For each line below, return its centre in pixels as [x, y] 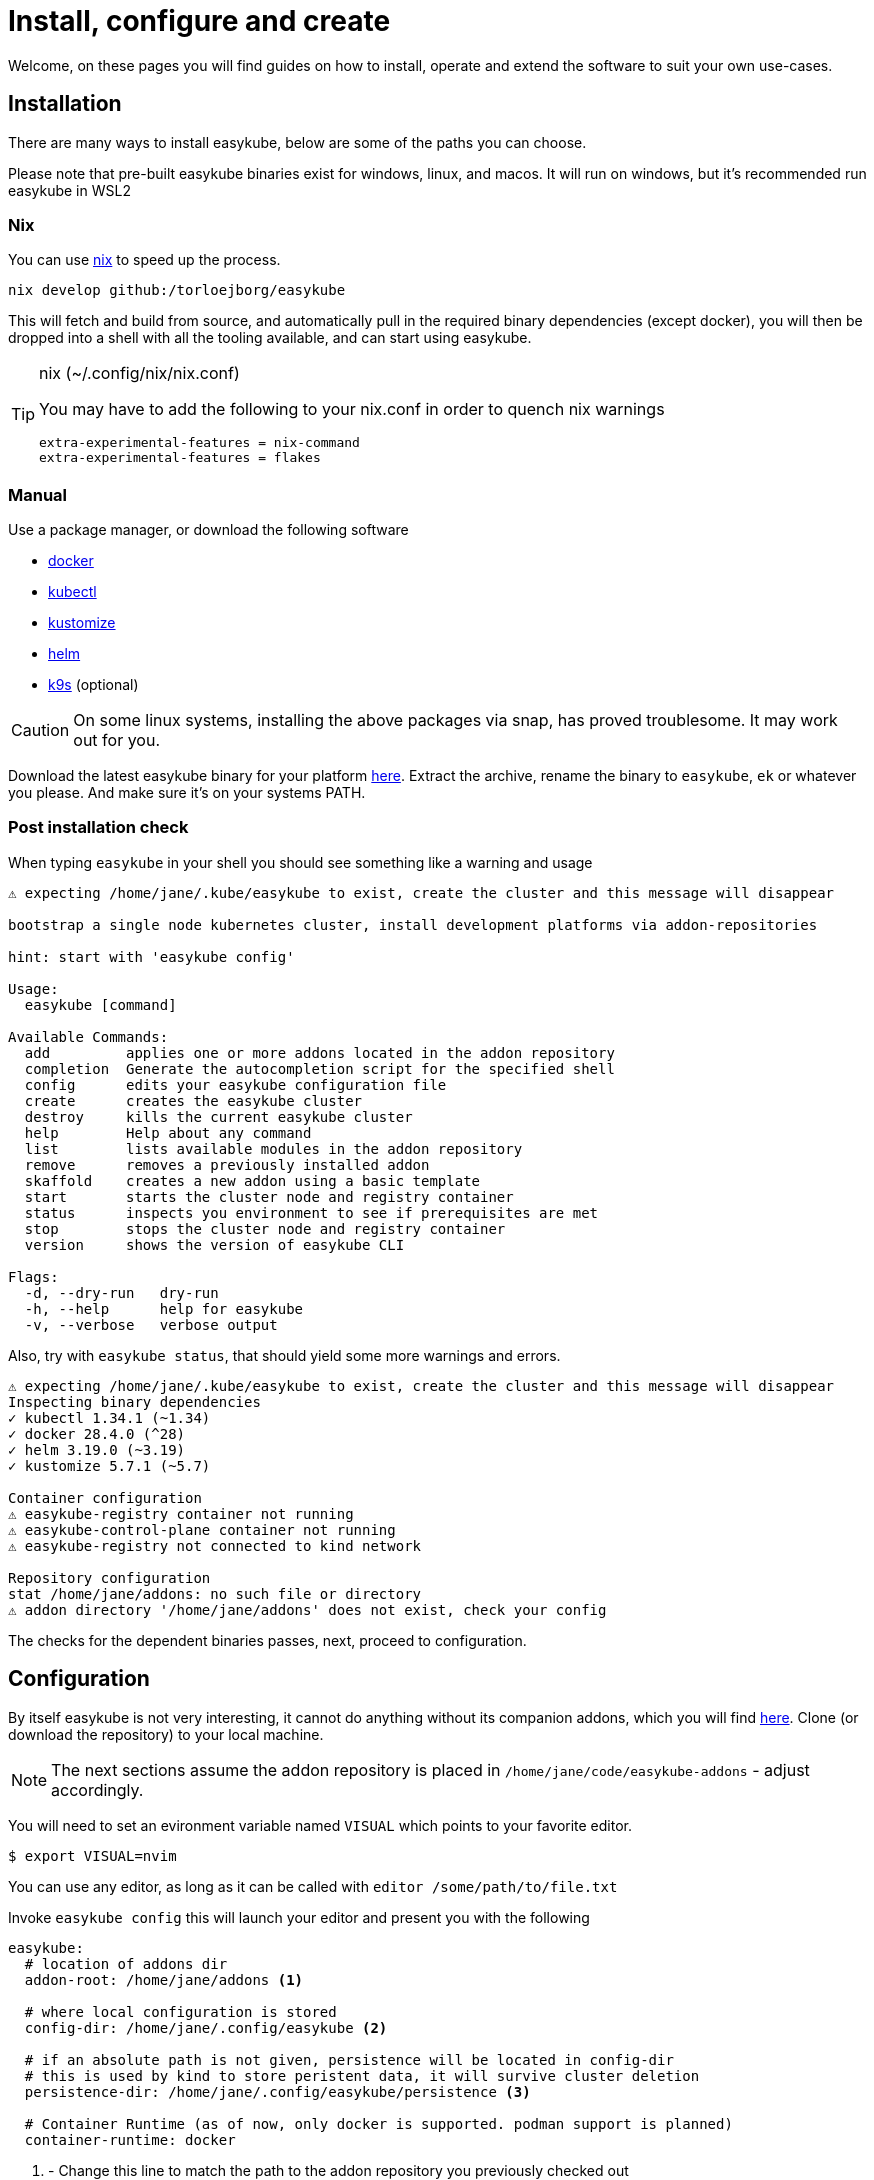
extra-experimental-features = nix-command [199, 443]
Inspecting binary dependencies [134, 1401]
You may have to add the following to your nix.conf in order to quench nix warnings [352, 409]
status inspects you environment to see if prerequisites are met [311, 1212]
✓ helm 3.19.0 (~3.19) [97, 1449]
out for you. [116, 740]
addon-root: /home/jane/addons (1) [164, 1979]
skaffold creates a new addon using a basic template [252, 1180]
